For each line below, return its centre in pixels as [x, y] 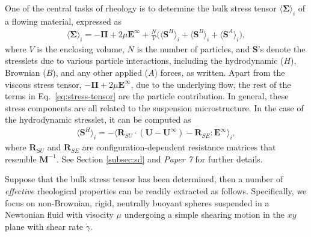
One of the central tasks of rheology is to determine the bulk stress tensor [141, 8]
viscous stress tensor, [43, 84]
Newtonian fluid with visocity [59, 214]
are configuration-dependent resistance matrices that [179, 147]
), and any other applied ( [100, 72]
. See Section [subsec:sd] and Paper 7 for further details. [159, 159]
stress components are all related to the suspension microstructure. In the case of [154, 107]
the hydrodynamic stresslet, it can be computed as [98, 119]
